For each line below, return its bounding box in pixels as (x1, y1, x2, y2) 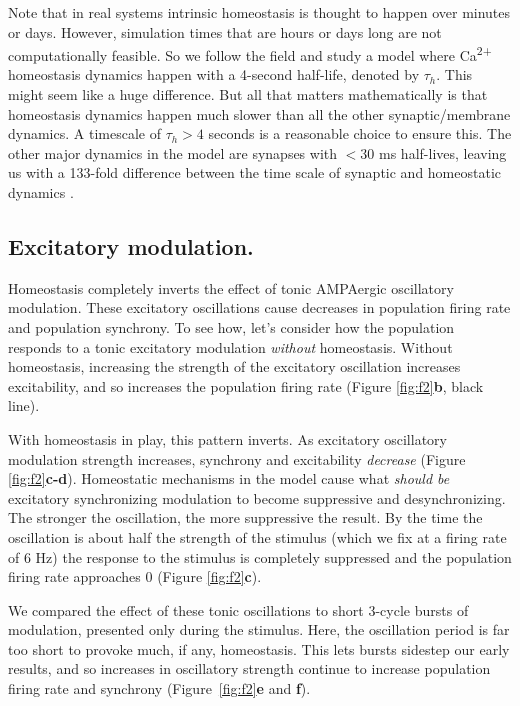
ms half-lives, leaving (379, 142, 507, 163)
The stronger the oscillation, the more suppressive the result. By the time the (8, 507, 483, 528)
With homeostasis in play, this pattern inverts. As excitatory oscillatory (8, 428, 447, 449)
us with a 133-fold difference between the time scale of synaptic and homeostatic (8, 162, 502, 183)
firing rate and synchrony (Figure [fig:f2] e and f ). (8, 678, 311, 699)
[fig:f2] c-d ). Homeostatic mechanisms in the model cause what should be (8, 468, 450, 489)
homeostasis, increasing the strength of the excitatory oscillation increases (8, 356, 461, 377)
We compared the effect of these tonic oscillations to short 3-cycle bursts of (8, 599, 469, 620)
